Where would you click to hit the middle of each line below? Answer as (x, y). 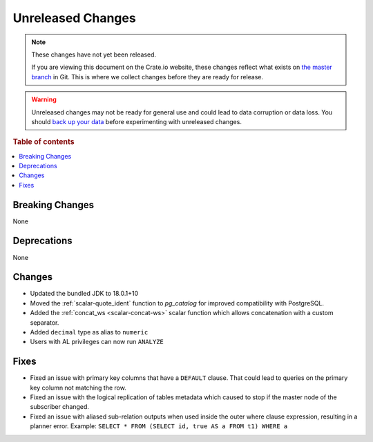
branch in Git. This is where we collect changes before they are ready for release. (147, 77)
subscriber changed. (60, 407)
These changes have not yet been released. (94, 54)
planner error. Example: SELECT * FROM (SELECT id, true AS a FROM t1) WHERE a (159, 426)
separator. (45, 322)
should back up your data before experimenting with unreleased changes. (136, 121)
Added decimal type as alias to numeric (89, 332)
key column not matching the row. (78, 388)
